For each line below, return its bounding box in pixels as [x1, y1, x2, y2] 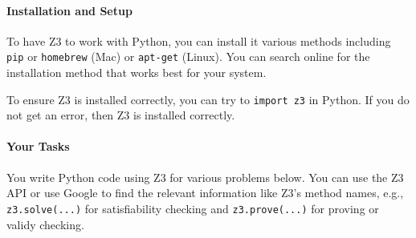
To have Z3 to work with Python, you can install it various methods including [6, 32, 391, 49]
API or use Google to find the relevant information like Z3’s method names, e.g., [6, 184, 404, 201]
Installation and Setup [6, 2, 133, 18]
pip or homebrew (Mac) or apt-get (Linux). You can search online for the [6, 48, 370, 65]
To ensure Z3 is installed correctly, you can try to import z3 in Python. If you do [6, 91, 410, 107]
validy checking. [6, 216, 84, 232]
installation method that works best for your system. [6, 64, 267, 81]
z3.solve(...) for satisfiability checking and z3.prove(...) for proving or [6, 200, 379, 216]
